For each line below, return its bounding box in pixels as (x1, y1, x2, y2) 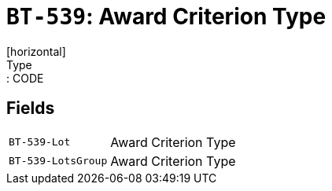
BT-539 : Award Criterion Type (6, 3, 326, 30)
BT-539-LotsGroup (9, 155, 108, 167)
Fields (6, 98, 55, 119)
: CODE (6, 71, 44, 85)
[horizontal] (6, 44, 66, 58)
